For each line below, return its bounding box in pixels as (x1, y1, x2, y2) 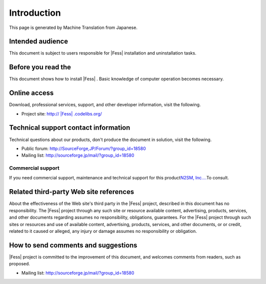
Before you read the (9, 63, 71, 71)
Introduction (9, 7, 61, 18)
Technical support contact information (9, 123, 131, 132)
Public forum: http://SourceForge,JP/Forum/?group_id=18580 (21, 145, 146, 151)
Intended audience (9, 37, 68, 46)
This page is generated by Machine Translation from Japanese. (9, 25, 138, 30)
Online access (9, 89, 54, 97)
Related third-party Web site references (9, 188, 134, 196)
